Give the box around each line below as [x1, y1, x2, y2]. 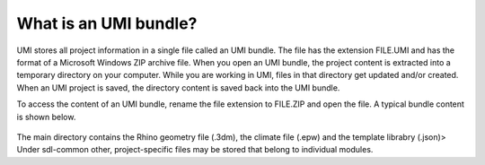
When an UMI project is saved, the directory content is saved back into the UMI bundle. [16, 82, 340, 93]
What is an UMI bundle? [16, 13, 198, 33]
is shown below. [16, 111, 76, 122]
